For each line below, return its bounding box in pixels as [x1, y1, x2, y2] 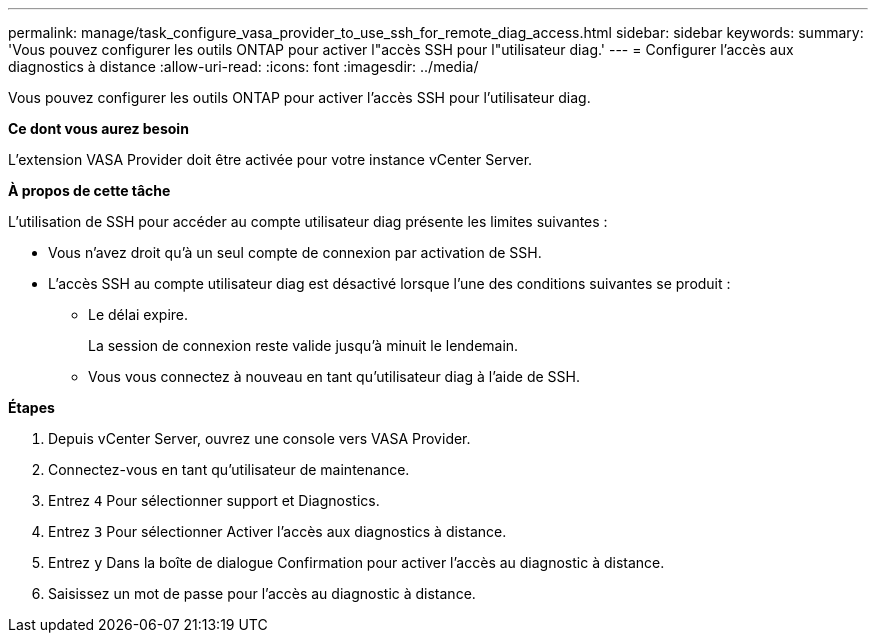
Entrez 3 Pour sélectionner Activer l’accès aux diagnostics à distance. [48, 523, 507, 540]
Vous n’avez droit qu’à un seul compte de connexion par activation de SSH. [48, 244, 542, 261]
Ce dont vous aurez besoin [8, 120, 189, 137]
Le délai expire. [88, 306, 189, 323]
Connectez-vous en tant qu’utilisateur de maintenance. [48, 461, 410, 478]
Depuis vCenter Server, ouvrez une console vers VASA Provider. [48, 430, 471, 447]
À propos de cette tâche [8, 182, 171, 199]
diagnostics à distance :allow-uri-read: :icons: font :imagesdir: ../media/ [8, 58, 479, 75]
